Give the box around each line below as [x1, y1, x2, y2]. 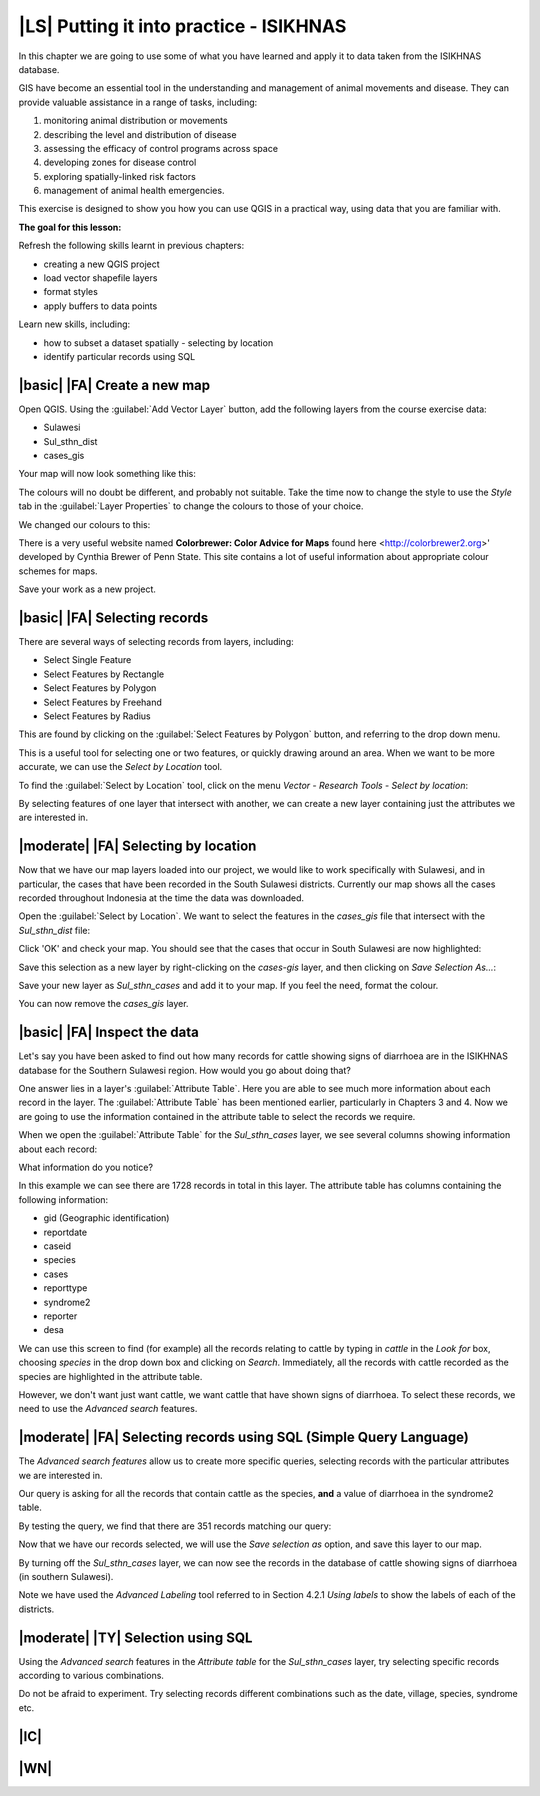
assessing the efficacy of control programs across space [43, 142, 279, 154]
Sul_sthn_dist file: [18, 924, 91, 936]
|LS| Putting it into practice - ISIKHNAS [18, 15, 347, 37]
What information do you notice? [18, 1161, 154, 1174]
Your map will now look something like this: [18, 468, 197, 480]
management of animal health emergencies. [43, 185, 225, 197]
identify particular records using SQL [43, 350, 196, 362]
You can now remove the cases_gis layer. [18, 998, 189, 1010]
